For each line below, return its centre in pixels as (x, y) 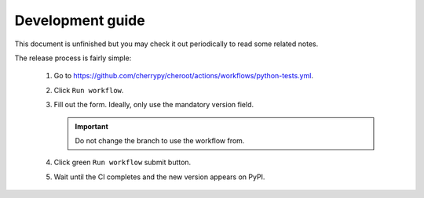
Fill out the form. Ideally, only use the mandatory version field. (154, 105)
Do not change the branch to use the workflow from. (160, 140)
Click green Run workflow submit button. (122, 162)
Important (92, 126)
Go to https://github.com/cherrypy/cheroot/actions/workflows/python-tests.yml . (184, 76)
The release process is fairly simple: (73, 58)
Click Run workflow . (89, 90)
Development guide (80, 20)
